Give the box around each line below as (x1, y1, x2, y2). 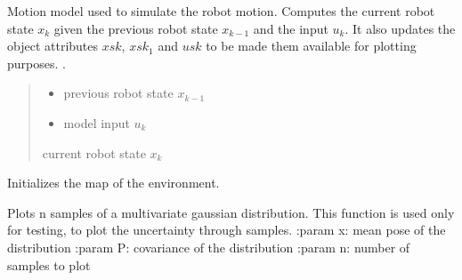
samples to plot (7, 255, 91, 274)
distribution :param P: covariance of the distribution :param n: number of (7, 237, 410, 256)
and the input (253, 19, 328, 37)
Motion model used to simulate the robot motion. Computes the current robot (7, 2, 435, 20)
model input (63, 113, 130, 132)
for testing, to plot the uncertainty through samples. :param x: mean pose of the (7, 220, 446, 239)
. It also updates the (344, 19, 456, 37)
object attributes (7, 36, 99, 55)
